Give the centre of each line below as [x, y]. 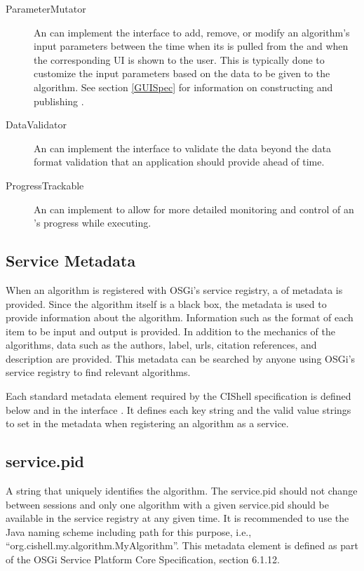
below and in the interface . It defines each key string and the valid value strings [178, 409]
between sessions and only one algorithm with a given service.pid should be [167, 504]
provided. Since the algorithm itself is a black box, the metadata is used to [166, 303]
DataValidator [36, 125]
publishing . [59, 101]
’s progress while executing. [93, 223]
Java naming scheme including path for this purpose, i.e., [129, 531]
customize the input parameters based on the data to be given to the [182, 73]
